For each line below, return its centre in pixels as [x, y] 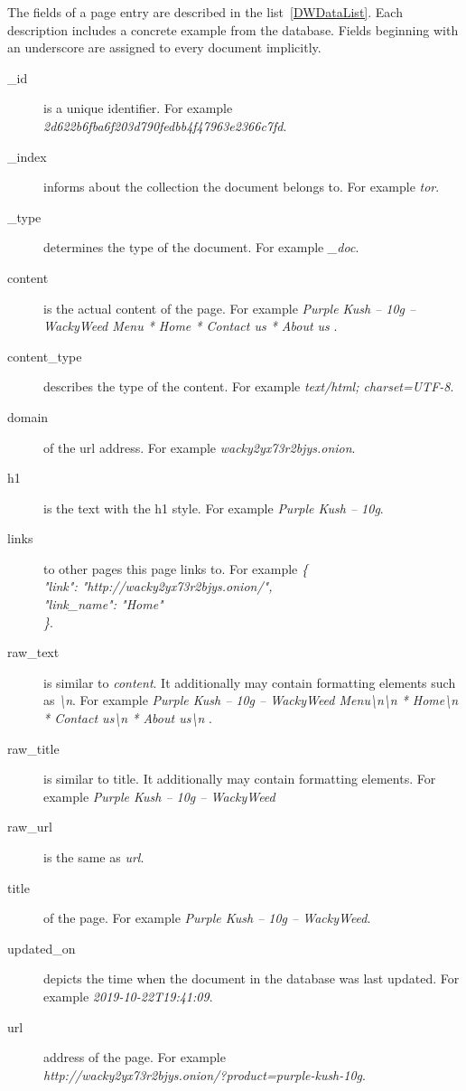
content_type [45, 356]
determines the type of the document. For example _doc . [201, 247]
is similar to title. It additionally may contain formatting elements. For [240, 779]
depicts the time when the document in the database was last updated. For [252, 978]
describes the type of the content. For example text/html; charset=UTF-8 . [249, 386]
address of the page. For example [135, 1057]
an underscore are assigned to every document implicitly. [164, 47]
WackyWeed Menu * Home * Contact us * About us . [191, 326]
